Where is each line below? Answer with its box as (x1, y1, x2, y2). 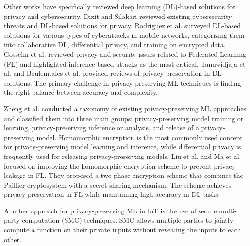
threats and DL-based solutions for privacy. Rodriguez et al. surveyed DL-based (4, 20, 241, 31)
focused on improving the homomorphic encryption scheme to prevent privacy (4, 160, 235, 171)
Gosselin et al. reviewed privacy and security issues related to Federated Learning (4, 49, 246, 59)
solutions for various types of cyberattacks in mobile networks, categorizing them (4, 30, 245, 40)
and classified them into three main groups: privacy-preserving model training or (4, 113, 244, 123)
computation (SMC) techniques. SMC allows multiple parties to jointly (22, 215, 233, 225)
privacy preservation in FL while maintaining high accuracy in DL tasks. (4, 189, 220, 199)
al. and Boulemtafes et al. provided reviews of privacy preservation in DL (4, 68, 222, 78)
